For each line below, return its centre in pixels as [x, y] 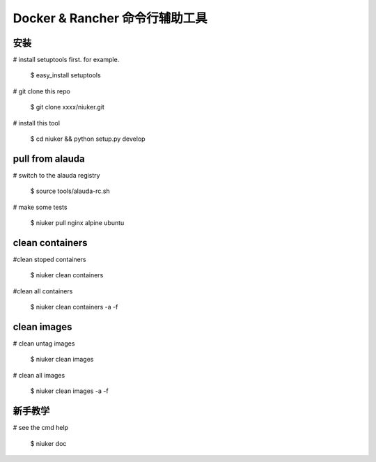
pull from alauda [49, 159]
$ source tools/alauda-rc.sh [70, 191]
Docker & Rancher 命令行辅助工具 [110, 18]
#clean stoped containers [49, 259]
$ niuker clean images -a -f [69, 391]
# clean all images [39, 375]
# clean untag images [44, 344]
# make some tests [40, 207]
